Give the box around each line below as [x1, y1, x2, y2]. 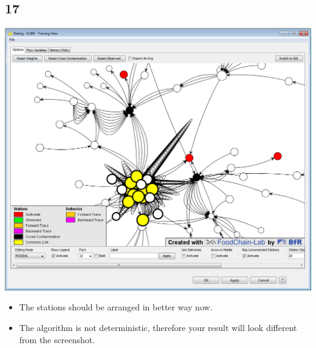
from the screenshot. [19, 333, 95, 346]
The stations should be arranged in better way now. [19, 301, 213, 313]
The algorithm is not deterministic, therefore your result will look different [19, 321, 297, 334]
